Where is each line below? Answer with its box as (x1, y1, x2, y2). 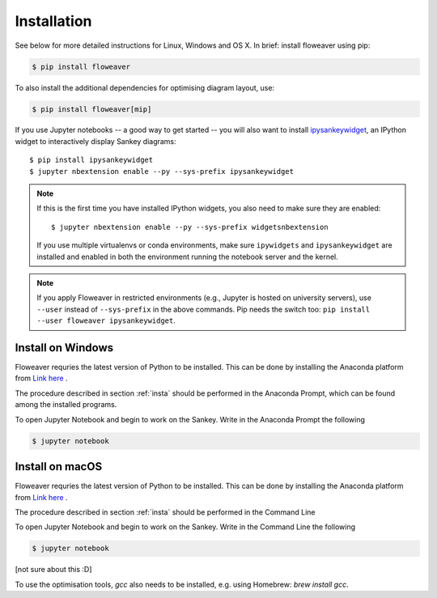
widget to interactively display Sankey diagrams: (15, 136, 177, 146)
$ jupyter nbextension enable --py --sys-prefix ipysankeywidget (29, 167, 295, 176)
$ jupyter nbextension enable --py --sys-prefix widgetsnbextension (51, 223, 329, 231)
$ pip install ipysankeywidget (29, 155, 154, 165)
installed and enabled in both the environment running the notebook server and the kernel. (36, 252, 339, 261)
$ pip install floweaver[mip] (32, 104, 152, 113)
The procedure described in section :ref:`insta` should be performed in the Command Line (15, 507, 316, 517)
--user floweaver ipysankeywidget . (36, 316, 176, 325)
